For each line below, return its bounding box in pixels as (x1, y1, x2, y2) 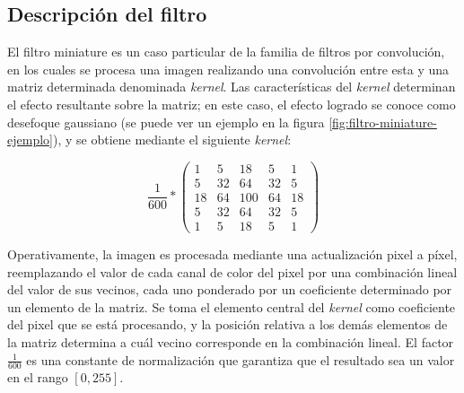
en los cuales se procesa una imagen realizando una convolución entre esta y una (7, 59, 450, 78)
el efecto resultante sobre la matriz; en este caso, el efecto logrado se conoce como (7, 94, 456, 113)
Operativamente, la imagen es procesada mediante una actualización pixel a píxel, (7, 244, 458, 263)
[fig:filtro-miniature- (328, 112, 437, 131)
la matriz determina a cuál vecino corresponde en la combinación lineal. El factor (7, 332, 454, 351)
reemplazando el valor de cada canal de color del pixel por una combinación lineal (7, 262, 458, 281)
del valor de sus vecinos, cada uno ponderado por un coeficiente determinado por (7, 280, 452, 299)
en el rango (7, 368, 68, 387)
